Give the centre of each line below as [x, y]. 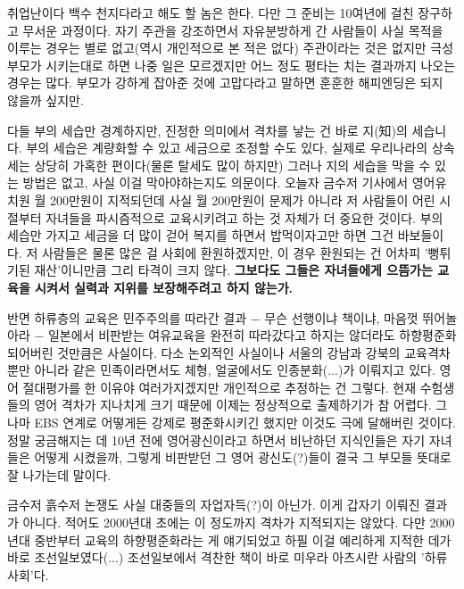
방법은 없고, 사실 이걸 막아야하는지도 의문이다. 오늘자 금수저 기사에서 [215, 183]
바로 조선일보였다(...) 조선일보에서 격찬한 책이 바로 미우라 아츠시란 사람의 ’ [216, 557]
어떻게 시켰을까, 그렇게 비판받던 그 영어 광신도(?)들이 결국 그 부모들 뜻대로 [243, 457]
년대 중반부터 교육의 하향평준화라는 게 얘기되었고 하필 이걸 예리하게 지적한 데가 [229, 539]
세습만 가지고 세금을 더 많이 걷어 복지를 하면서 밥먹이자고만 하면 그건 [201, 235]
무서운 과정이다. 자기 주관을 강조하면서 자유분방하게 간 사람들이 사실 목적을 [233, 30]
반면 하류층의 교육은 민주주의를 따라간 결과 [127, 317]
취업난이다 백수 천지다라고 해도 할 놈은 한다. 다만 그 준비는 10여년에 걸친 [211, 12]
